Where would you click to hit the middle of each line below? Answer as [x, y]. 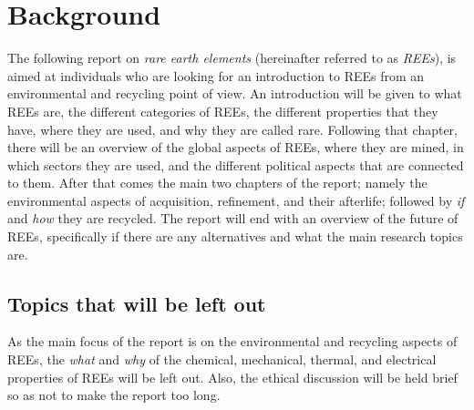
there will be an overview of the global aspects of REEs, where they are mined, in [236, 147]
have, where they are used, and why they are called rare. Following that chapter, [233, 129]
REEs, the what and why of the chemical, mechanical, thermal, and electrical [222, 359]
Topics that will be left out [137, 303]
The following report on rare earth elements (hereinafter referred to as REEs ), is [232, 58]
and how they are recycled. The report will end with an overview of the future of [233, 218]
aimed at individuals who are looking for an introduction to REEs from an [216, 75]
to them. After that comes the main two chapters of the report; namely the [217, 183]
